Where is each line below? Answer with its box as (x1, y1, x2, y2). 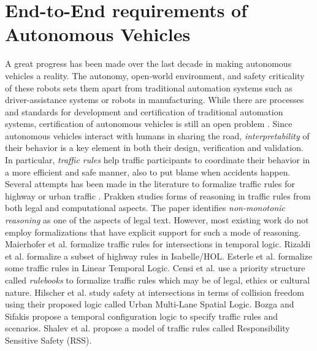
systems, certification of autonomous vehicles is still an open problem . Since (5, 117, 292, 130)
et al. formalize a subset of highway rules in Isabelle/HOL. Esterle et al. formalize (5, 249, 313, 262)
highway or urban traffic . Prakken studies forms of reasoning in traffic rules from (5, 189, 311, 202)
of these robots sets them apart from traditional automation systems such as (5, 81, 292, 94)
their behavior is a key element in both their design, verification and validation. (5, 141, 304, 154)
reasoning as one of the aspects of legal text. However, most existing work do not (5, 214, 309, 226)
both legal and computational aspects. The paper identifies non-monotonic (5, 201, 286, 214)
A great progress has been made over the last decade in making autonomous (5, 57, 292, 70)
